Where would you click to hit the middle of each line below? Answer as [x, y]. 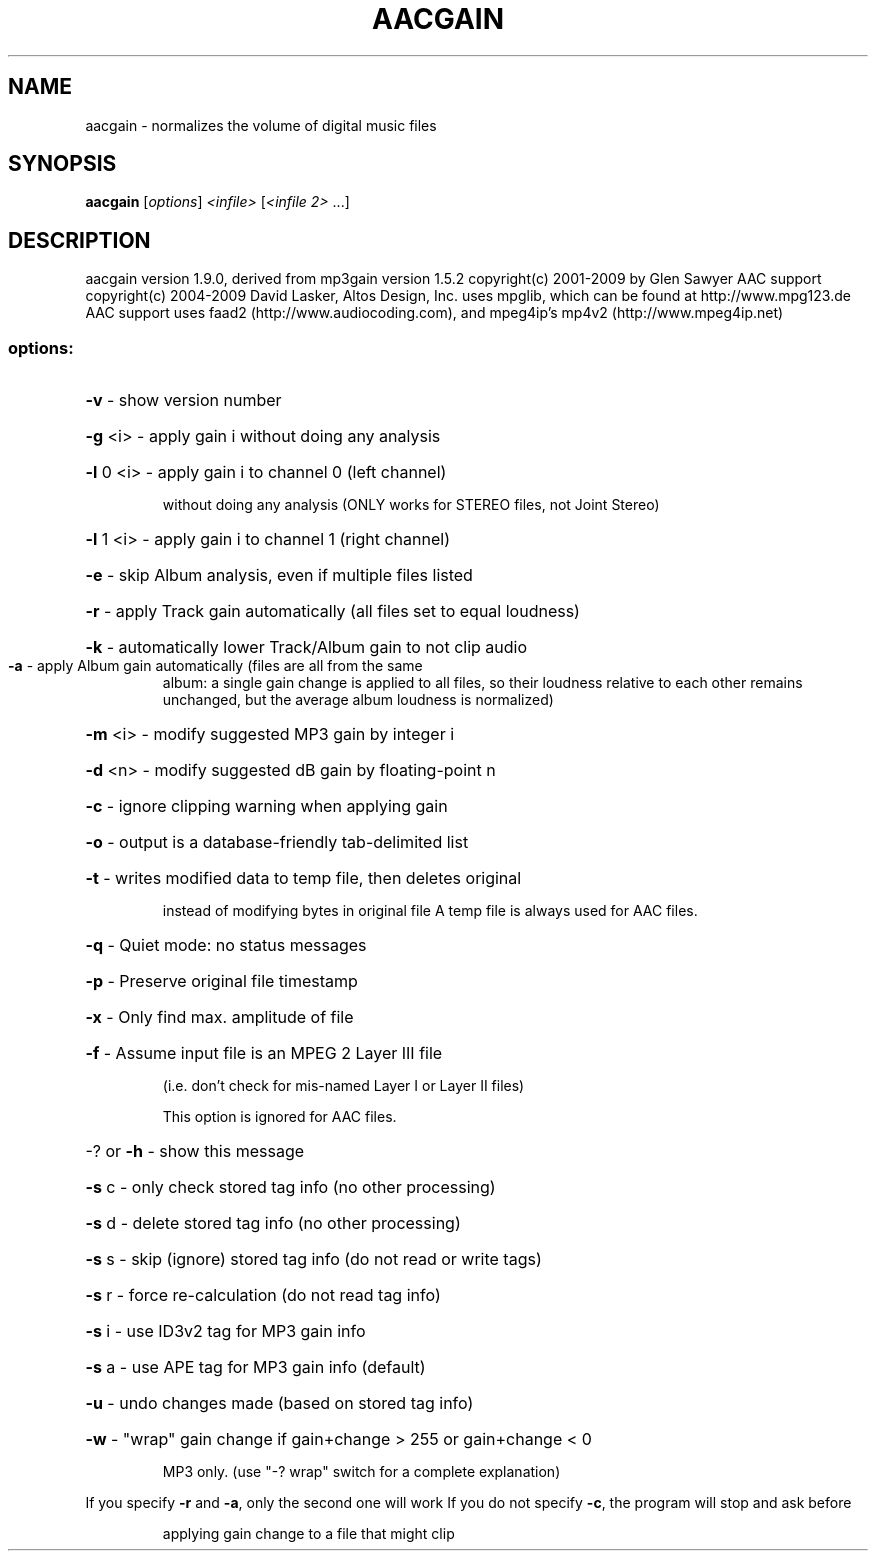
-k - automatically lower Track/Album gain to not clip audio [306, 647]
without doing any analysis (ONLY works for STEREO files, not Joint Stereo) [411, 505]
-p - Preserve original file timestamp [221, 981]
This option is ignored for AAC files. [279, 1117]
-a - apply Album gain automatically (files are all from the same [215, 666]
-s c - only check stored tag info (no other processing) [290, 1187]
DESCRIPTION [79, 240]
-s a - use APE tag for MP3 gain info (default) [255, 1367]
